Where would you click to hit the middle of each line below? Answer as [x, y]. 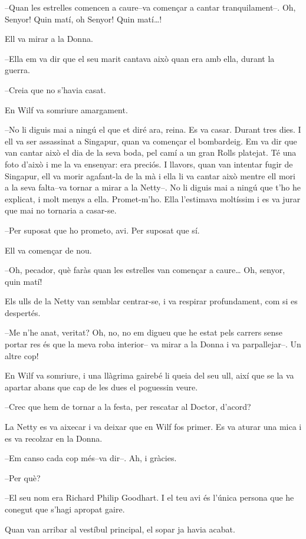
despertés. [23, 312]
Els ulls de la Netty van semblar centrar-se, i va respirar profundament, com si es [151, 301]
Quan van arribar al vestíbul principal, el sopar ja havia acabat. [120, 529]
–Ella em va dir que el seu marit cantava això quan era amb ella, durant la [140, 58]
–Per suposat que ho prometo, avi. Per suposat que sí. [102, 230]
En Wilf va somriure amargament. [66, 109]
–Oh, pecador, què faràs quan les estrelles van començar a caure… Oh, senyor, [145, 270]
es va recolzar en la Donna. [54, 438]
